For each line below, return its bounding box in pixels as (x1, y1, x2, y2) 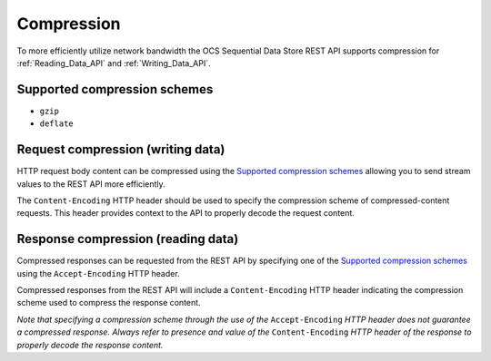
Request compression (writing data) (16, 141, 225, 158)
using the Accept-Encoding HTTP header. (16, 268, 181, 278)
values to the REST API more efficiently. (16, 178, 165, 190)
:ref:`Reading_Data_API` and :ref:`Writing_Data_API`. (16, 57, 211, 68)
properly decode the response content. (16, 339, 164, 350)
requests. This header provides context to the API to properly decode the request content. (16, 208, 355, 219)
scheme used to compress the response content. (16, 298, 201, 308)
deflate (39, 119, 75, 129)
